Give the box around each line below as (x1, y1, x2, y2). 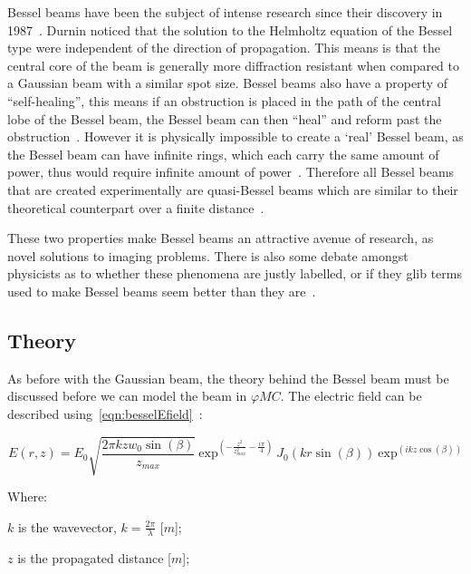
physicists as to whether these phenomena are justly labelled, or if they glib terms (7, 264, 462, 283)
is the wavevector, (17, 517, 117, 536)
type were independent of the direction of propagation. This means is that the (7, 38, 440, 57)
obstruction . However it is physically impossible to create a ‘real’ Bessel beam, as (7, 127, 464, 146)
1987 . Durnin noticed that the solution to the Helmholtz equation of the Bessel (7, 20, 453, 39)
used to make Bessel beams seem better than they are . (7, 281, 316, 300)
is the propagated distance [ (17, 549, 171, 568)
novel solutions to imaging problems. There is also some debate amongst (7, 246, 409, 265)
